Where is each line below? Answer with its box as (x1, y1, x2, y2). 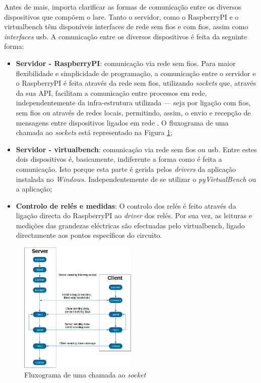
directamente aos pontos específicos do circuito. (16, 230, 162, 240)
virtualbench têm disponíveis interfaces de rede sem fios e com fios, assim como (4, 21, 248, 32)
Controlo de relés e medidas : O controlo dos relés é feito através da (16, 200, 236, 211)
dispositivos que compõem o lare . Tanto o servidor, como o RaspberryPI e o (4, 11, 239, 22)
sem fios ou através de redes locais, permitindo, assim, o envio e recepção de (16, 107, 251, 117)
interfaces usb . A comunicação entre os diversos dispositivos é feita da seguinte (4, 31, 247, 41)
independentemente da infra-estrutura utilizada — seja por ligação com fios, (16, 97, 251, 108)
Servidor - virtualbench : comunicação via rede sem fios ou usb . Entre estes (16, 144, 257, 154)
